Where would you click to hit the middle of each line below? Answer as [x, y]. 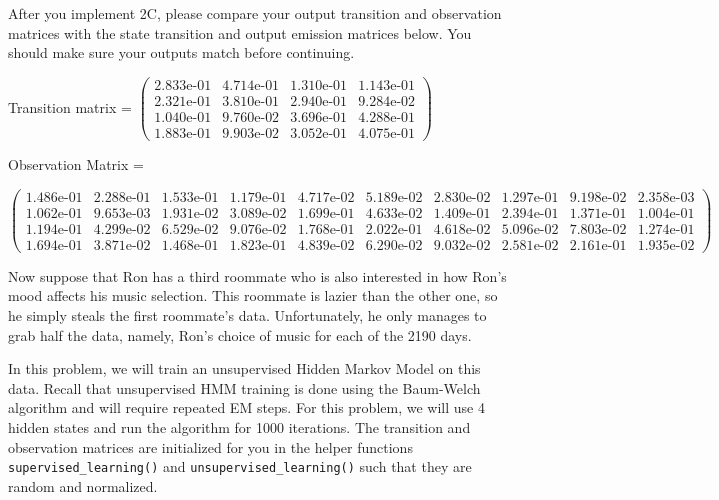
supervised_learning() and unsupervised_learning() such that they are [240, 466]
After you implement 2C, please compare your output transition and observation [255, 13]
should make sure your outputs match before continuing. [181, 52]
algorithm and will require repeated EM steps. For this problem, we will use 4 [246, 407]
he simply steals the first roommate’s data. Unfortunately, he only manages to [247, 314]
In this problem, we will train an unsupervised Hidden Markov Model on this [244, 368]
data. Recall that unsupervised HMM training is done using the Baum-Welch [244, 387]
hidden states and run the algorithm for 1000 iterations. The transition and [239, 426]
